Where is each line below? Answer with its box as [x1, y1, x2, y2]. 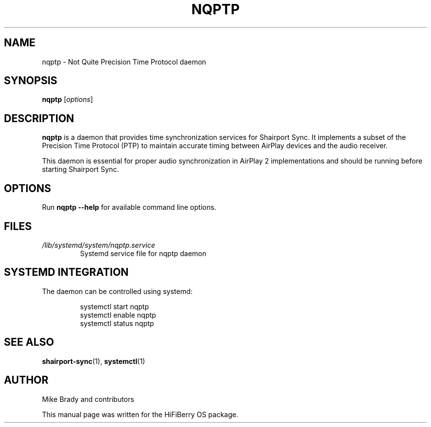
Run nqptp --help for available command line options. [42, 203, 216, 212]
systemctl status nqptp [80, 319, 154, 328]
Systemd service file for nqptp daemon [80, 249, 207, 258]
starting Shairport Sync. [42, 165, 119, 174]
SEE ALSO [4, 336, 54, 349]
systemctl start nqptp [80, 302, 149, 311]
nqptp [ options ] [42, 95, 93, 104]
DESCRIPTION [4, 112, 74, 125]
